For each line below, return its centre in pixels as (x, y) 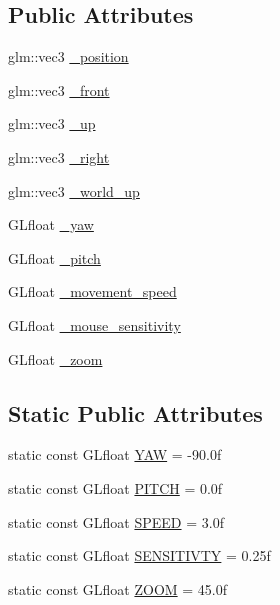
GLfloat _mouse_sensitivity (94, 324)
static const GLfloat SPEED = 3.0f (116, 521)
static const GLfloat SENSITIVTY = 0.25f (139, 555)
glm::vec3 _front (59, 89)
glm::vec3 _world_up (74, 190)
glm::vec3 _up (52, 123)
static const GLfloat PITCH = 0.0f (115, 487)
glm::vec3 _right (59, 156)
